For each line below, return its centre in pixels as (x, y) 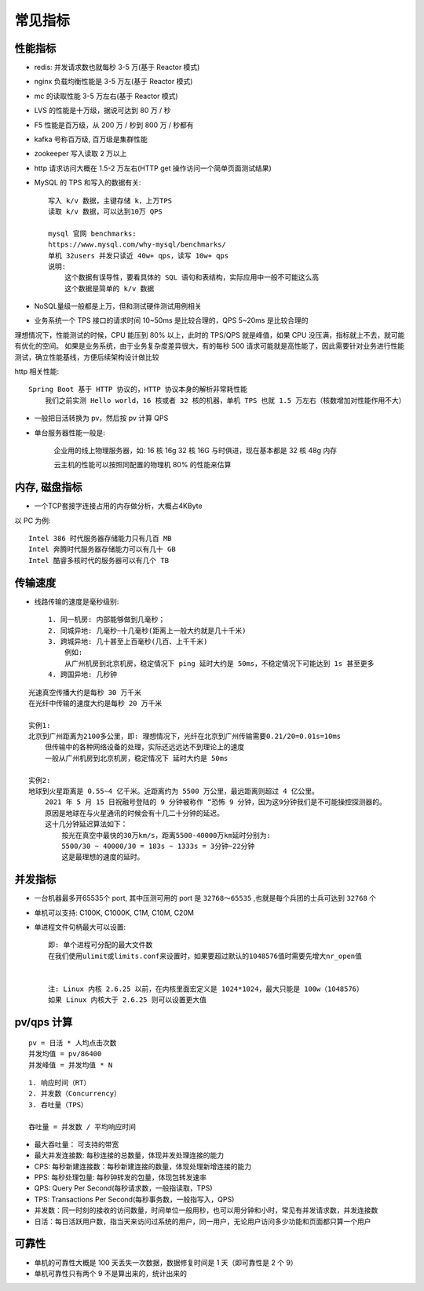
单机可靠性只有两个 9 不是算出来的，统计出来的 (111, 1273)
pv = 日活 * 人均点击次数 (73, 1043)
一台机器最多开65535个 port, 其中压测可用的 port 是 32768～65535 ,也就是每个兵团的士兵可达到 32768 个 (205, 898)
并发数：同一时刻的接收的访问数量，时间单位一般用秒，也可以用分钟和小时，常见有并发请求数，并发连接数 (206, 1210)
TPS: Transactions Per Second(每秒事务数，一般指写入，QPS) (134, 1199)
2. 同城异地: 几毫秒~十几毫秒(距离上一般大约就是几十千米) (147, 631)
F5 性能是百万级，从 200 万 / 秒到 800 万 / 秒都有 (114, 125)
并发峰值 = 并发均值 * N (71, 1065)
